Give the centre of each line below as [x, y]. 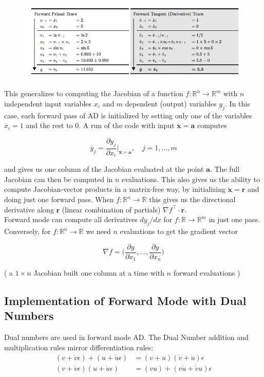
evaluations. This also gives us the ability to [191, 179]
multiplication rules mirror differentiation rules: [79, 347]
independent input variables [48, 103]
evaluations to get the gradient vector [179, 231]
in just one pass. [234, 219]
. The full [225, 169]
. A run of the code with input [127, 125]
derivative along [29, 209]
